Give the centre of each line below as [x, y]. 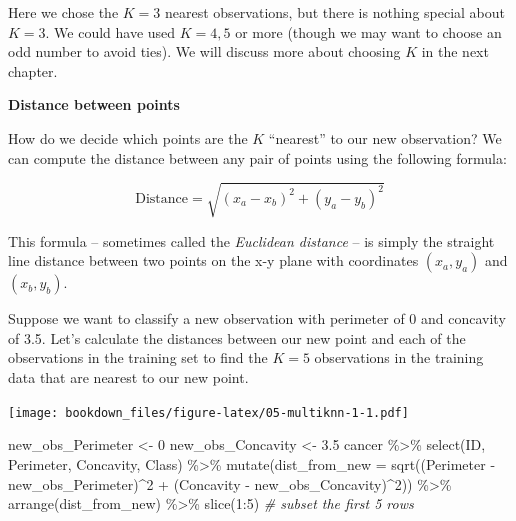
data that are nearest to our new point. [128, 377]
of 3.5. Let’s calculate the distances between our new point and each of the [237, 337]
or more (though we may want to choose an [368, 31]
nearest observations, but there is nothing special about [335, 12]
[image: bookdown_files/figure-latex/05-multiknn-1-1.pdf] [208, 412]
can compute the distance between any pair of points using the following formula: [257, 157]
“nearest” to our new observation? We [385, 137]
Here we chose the [63, 12]
